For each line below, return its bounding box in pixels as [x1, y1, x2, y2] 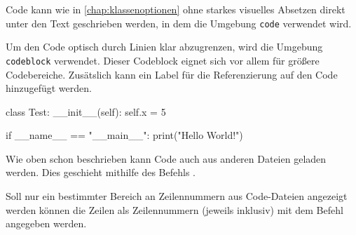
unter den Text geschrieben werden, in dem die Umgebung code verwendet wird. [6, 15, 352, 30]
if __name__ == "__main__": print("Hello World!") [6, 128, 243, 142]
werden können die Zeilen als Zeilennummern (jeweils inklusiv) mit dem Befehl [6, 202, 343, 217]
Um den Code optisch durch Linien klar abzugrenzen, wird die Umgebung [6, 39, 323, 54]
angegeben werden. [6, 216, 87, 231]
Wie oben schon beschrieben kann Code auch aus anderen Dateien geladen [6, 151, 327, 166]
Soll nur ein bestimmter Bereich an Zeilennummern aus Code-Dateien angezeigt [6, 189, 348, 203]
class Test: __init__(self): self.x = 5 [6, 104, 166, 119]
